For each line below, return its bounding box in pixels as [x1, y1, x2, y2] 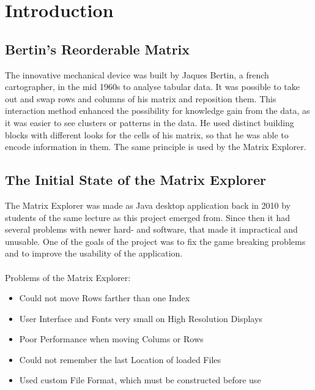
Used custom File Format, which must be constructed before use [19, 373, 261, 386]
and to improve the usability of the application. [5, 247, 183, 260]
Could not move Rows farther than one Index [19, 291, 190, 304]
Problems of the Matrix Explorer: [5, 271, 131, 283]
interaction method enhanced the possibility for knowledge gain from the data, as [5, 104, 310, 117]
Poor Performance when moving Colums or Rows [19, 332, 204, 345]
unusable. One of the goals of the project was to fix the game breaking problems [5, 234, 306, 247]
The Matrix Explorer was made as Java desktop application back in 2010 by [5, 198, 291, 211]
